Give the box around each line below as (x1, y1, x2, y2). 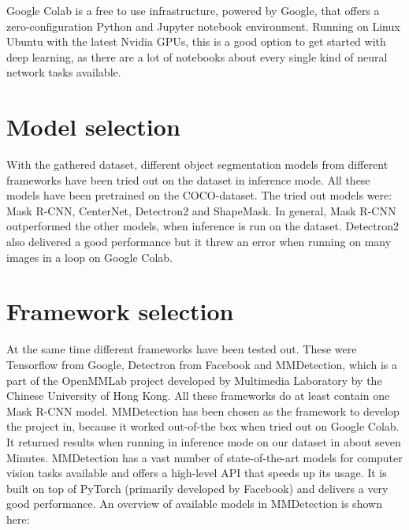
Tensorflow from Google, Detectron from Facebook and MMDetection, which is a (6, 356, 398, 372)
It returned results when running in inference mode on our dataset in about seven (6, 433, 401, 450)
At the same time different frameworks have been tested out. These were (6, 341, 357, 357)
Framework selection (6, 295, 234, 327)
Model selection (6, 110, 180, 143)
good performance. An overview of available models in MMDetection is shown (6, 495, 382, 512)
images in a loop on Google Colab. (6, 248, 173, 265)
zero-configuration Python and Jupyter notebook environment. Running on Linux (6, 17, 400, 34)
